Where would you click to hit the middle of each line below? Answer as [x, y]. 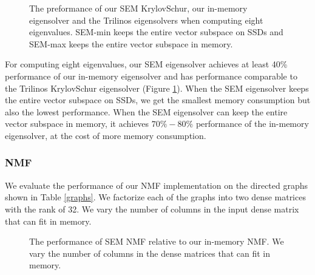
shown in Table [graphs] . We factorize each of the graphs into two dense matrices [155, 197]
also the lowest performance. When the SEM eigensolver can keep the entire [146, 111]
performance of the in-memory [252, 124]
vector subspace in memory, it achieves [77, 124]
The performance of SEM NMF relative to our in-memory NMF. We [157, 241]
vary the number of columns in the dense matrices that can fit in [150, 253]
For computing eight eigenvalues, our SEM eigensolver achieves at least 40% [146, 64]
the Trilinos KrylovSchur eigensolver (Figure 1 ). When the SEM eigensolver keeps [157, 88]
